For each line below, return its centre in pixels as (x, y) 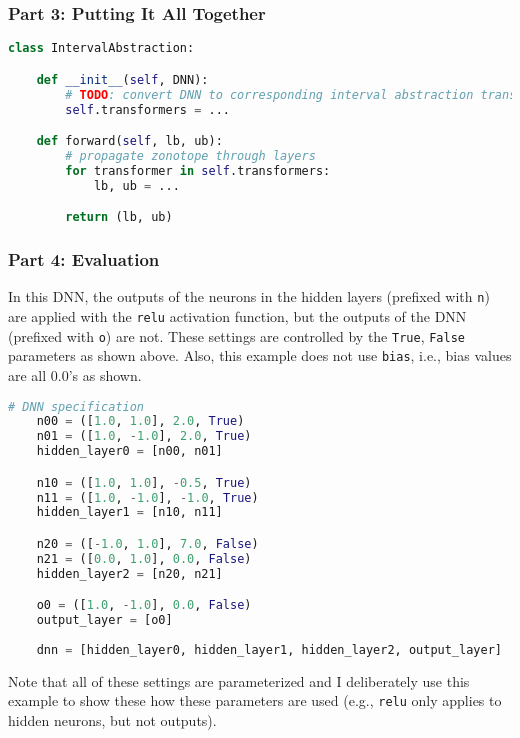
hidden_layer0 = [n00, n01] (129, 451)
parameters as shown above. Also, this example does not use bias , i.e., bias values (260, 355)
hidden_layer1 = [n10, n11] (129, 512)
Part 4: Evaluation (84, 258)
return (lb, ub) (119, 217)
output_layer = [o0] (104, 620)
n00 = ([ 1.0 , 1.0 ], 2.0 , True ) (140, 421)
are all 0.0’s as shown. (75, 374)
